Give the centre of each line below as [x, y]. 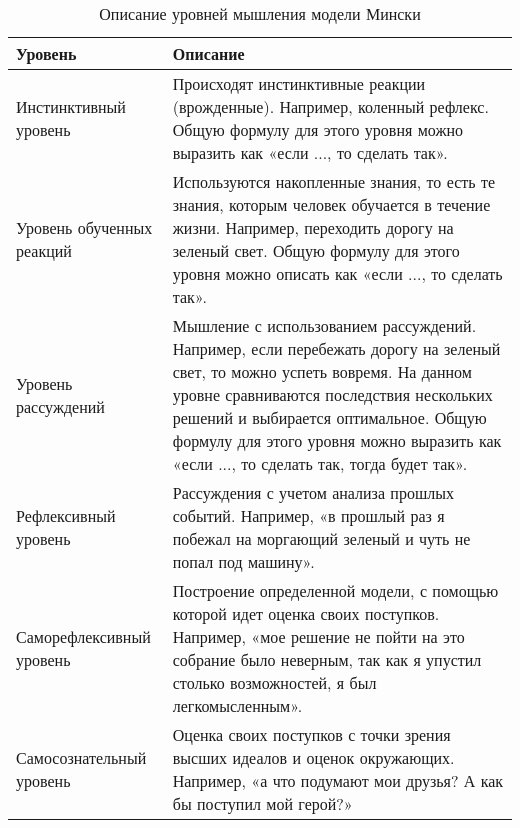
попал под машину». [243, 561]
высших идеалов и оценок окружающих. [313, 757]
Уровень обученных [84, 227]
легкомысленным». [237, 705]
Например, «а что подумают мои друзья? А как [338, 780]
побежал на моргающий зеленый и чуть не [321, 538]
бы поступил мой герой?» [262, 803]
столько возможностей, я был [274, 682]
